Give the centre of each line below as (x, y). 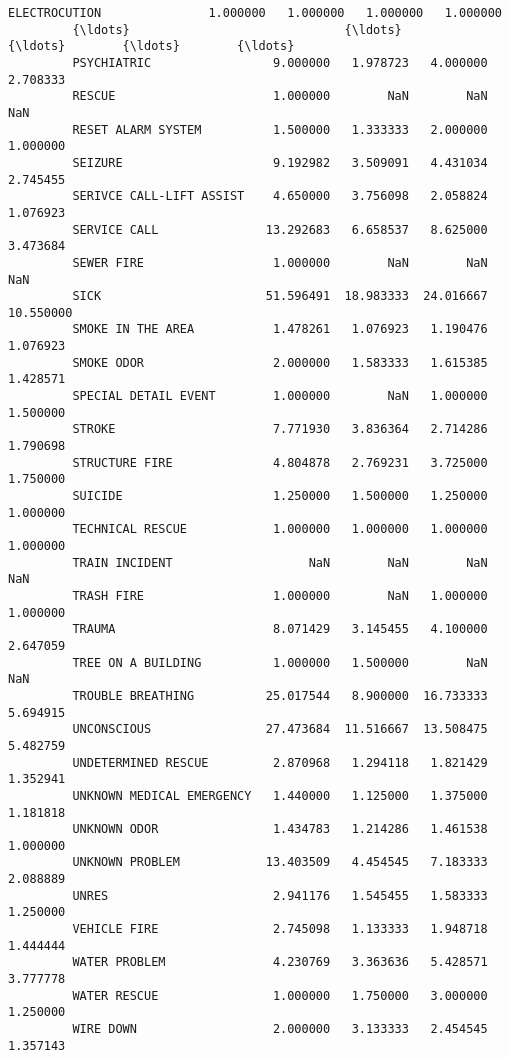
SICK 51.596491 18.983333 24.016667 (280, 296)
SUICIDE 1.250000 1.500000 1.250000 (280, 496)
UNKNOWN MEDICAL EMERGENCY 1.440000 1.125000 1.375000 (280, 795)
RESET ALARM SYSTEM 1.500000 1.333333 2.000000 (280, 129)
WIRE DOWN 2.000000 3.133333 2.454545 (280, 1029)
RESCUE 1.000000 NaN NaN (280, 96)
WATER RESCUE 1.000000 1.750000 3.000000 (280, 995)
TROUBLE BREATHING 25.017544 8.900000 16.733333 (280, 695)
